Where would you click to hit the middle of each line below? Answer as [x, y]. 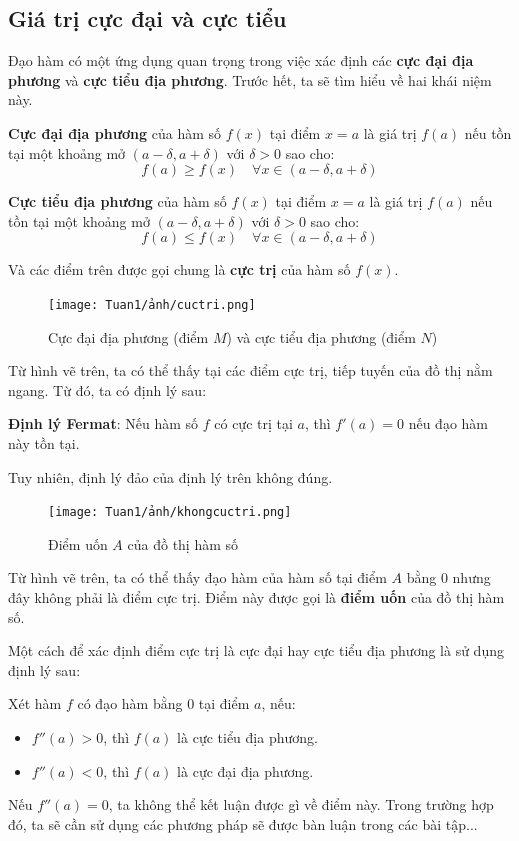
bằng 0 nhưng [448, 577]
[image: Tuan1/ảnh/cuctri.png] [152, 304]
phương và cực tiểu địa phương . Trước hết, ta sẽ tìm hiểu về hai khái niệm [250, 79]
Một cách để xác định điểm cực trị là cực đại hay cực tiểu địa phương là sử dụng [256, 650]
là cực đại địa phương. [245, 770]
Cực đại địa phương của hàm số [115, 132]
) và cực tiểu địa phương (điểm [321, 336]
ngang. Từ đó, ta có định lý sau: [107, 389]
